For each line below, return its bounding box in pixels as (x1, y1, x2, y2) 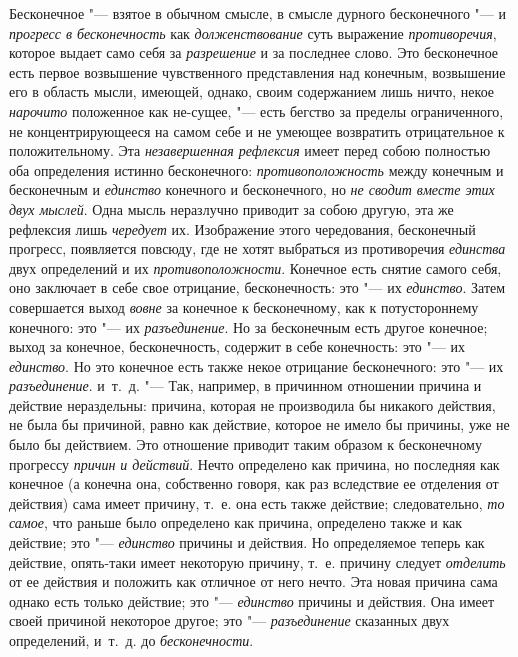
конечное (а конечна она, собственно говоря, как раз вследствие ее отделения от (9, 473, 499, 494)
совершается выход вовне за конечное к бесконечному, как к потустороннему (9, 296, 479, 317)
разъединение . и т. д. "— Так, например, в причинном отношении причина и (9, 375, 482, 396)
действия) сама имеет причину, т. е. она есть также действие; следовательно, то (9, 492, 505, 513)
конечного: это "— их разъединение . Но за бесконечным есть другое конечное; (9, 316, 488, 337)
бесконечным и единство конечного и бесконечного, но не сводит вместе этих (9, 179, 495, 200)
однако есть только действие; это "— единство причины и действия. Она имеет (9, 590, 495, 611)
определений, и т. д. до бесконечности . (9, 630, 254, 650)
